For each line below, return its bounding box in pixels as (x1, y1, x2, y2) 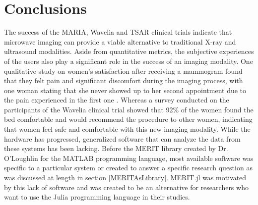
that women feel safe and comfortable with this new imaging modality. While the (4, 124, 251, 134)
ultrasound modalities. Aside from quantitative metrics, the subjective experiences (4, 46, 254, 56)
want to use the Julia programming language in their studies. (4, 192, 190, 202)
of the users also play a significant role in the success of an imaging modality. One (4, 55, 253, 66)
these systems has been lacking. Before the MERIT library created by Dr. (4, 143, 228, 154)
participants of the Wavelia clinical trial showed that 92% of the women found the (4, 104, 254, 114)
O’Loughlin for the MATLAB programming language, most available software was (4, 153, 254, 163)
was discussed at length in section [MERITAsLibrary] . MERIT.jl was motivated (4, 172, 247, 183)
